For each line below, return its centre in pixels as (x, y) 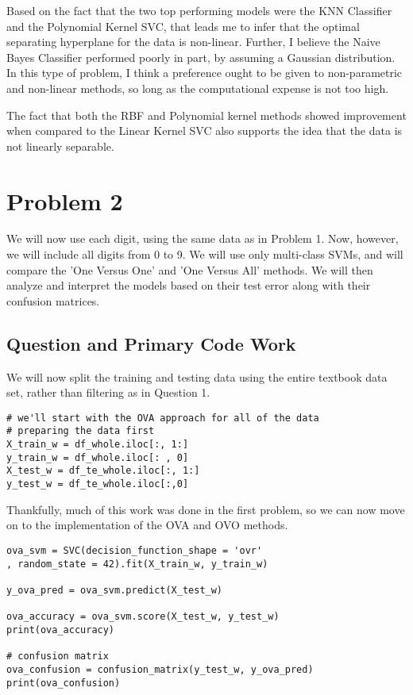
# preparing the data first (81, 431)
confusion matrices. (53, 300)
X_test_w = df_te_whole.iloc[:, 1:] (103, 471)
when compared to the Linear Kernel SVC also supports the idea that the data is (205, 131)
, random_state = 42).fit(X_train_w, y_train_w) (137, 564)
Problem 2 (65, 200)
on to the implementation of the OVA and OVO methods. (147, 525)
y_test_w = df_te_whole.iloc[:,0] (98, 484)
